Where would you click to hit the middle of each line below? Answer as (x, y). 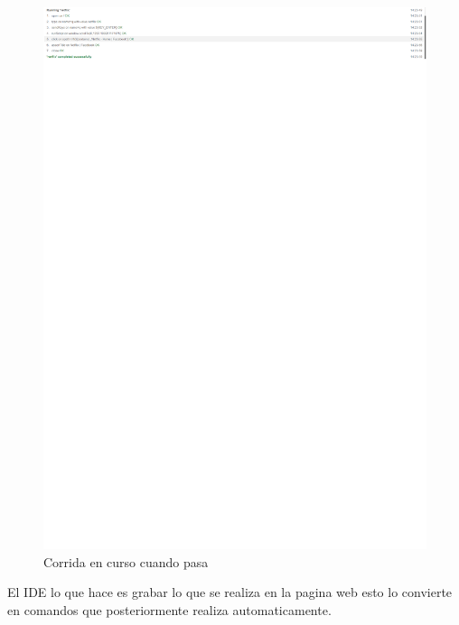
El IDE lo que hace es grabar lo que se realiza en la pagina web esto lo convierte (230, 592)
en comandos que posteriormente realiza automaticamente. (169, 609)
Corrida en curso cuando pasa (126, 561)
